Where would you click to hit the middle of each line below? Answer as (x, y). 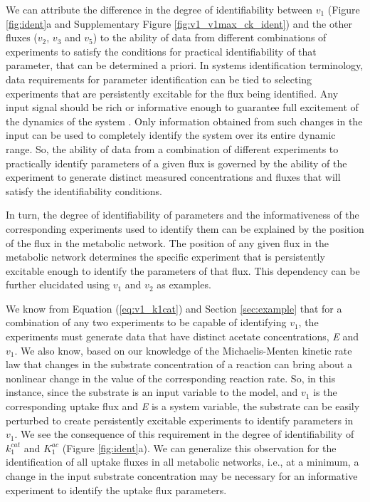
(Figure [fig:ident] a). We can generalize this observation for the (199, 448)
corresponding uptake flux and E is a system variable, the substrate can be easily (183, 406)
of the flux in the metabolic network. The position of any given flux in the (167, 242)
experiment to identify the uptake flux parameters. (116, 490)
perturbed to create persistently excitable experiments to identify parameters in (180, 420)
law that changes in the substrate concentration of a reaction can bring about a (179, 364)
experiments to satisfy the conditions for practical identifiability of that (161, 51)
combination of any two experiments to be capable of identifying (146, 322)
